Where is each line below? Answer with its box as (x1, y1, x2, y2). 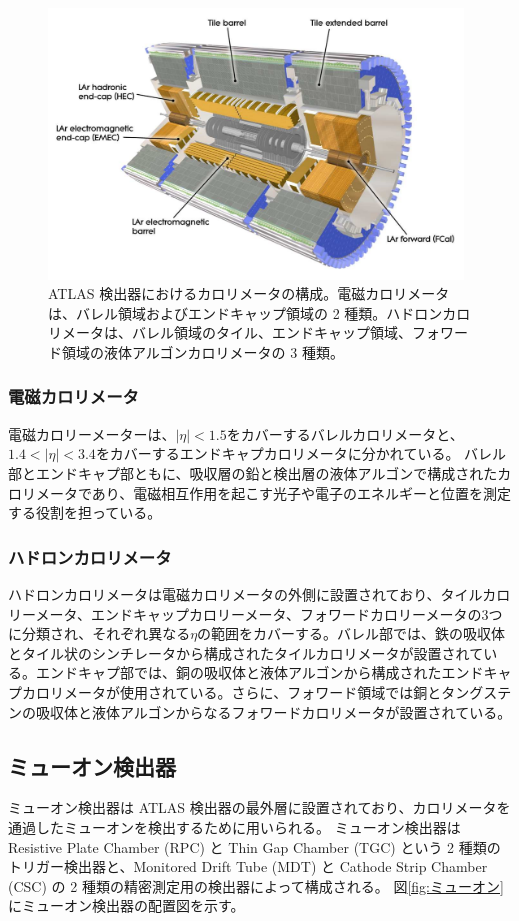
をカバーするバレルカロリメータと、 (226, 423, 464, 444)
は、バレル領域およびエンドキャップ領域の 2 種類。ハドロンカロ (48, 302, 471, 323)
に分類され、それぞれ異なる (8, 623, 191, 644)
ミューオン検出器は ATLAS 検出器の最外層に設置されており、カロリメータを (8, 797, 511, 818)
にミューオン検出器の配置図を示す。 (8, 895, 245, 916)
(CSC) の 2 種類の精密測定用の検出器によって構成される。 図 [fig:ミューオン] (8, 875, 504, 896)
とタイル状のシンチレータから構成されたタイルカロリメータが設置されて (8, 642, 484, 663)
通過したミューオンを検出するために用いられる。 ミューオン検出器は (8, 816, 461, 837)
